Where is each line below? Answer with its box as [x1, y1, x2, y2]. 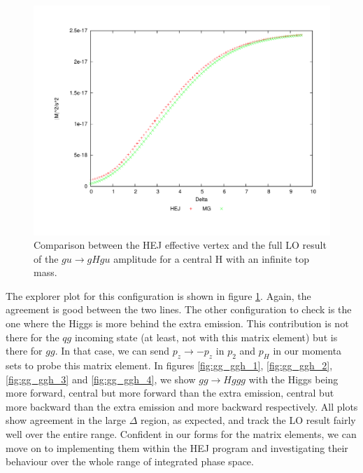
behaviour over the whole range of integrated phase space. [6, 454, 254, 469]
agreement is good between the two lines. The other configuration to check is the [6, 302, 352, 317]
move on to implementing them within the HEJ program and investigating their [6, 440, 348, 455]
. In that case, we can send [55, 343, 170, 358]
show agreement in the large [6, 413, 127, 427]
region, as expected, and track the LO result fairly [141, 413, 356, 427]
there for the [6, 329, 59, 344]
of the [34, 251, 59, 266]
